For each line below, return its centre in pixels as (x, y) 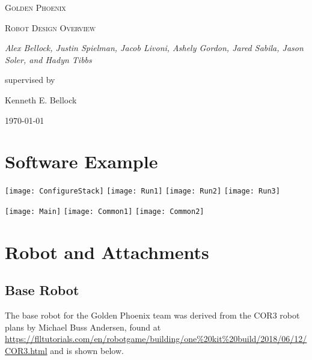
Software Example (81, 161)
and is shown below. (87, 350)
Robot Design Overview (50, 27)
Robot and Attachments (107, 252)
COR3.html (26, 350)
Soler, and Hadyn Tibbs (48, 59)
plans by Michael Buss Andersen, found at (83, 327)
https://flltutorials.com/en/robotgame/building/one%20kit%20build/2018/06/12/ (156, 339)
